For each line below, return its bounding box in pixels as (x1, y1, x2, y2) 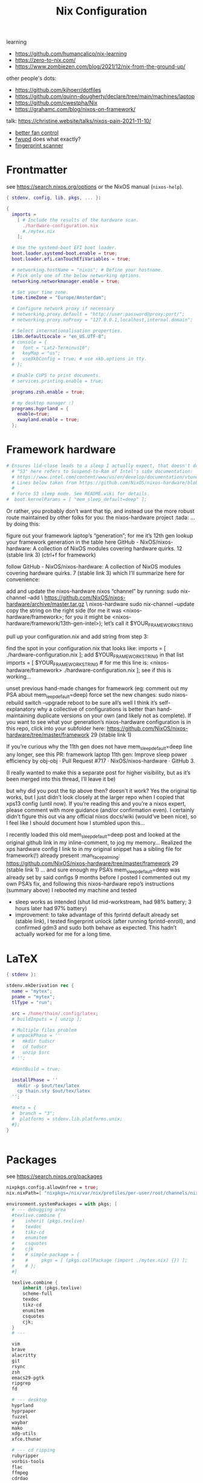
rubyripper (11, 1453, 39, 1459)
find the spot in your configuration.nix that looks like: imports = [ (6, 644, 166, 651)
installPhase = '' (11, 1077, 59, 1083)
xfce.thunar (11, 1436, 42, 1442)
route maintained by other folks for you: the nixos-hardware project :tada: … (6, 514, 195, 521)
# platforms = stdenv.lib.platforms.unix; (11, 1116, 123, 1122)
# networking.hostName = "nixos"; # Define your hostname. (11, 267, 164, 273)
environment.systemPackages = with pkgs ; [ (6, 1201, 118, 1207)
